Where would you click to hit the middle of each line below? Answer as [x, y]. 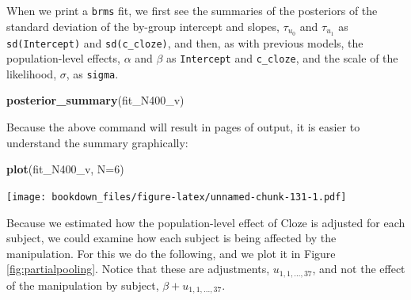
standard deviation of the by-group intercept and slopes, [143, 26]
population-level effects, [63, 58]
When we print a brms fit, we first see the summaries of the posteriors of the [192, 10]
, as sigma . [92, 73]
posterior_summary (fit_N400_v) [95, 100]
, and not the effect [359, 269]
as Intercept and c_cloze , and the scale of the [282, 58]
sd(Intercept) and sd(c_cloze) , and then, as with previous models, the [185, 42]
